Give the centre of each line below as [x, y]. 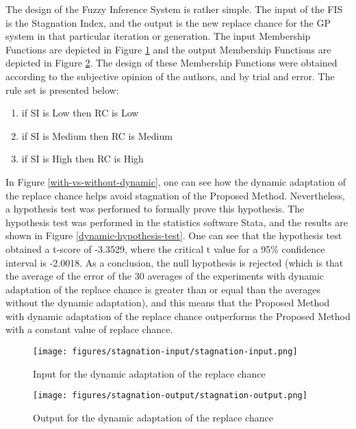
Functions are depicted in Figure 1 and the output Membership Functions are [168, 49]
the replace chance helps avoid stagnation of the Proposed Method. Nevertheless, [175, 195]
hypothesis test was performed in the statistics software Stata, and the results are [177, 222]
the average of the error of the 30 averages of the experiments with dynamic [165, 276]
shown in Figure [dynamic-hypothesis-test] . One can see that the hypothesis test [174, 235]
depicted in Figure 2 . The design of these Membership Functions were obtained [171, 63]
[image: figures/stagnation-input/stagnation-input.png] [165, 352]
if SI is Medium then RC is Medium [97, 135]
